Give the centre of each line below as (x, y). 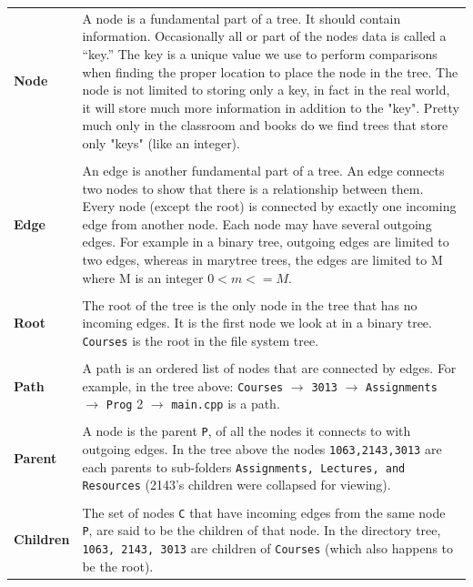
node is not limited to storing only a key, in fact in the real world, (266, 90)
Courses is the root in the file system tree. (201, 340)
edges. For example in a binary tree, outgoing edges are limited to (266, 242)
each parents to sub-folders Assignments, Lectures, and (244, 466)
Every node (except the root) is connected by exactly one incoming (269, 206)
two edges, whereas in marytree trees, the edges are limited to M (262, 259)
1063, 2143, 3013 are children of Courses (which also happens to (268, 547)
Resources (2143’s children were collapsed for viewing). (236, 485)
